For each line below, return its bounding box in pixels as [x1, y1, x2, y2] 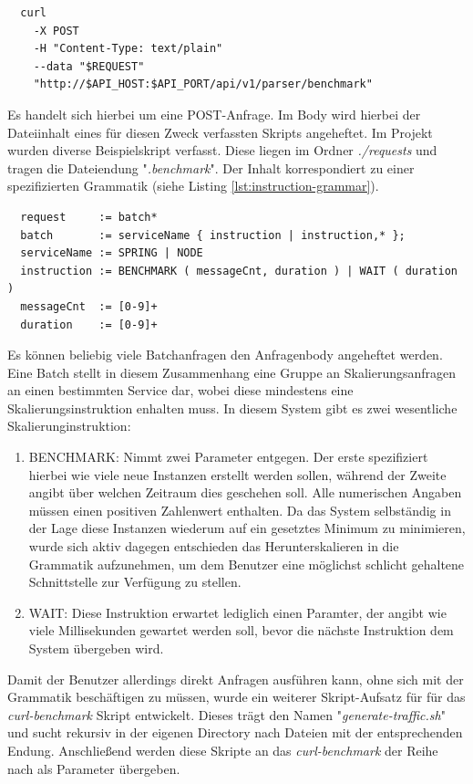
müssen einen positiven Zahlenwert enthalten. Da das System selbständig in [28, 500, 451, 519]
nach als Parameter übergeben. [7, 758, 180, 778]
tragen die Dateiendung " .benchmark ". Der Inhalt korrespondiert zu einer [7, 158, 415, 177]
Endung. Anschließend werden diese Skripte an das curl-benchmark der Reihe [7, 740, 438, 759]
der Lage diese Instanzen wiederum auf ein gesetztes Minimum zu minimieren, [28, 518, 466, 538]
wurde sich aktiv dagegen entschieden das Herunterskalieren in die [28, 537, 399, 556]
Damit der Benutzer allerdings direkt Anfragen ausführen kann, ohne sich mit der [7, 669, 464, 688]
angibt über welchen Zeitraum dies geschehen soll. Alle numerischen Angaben [28, 483, 462, 502]
